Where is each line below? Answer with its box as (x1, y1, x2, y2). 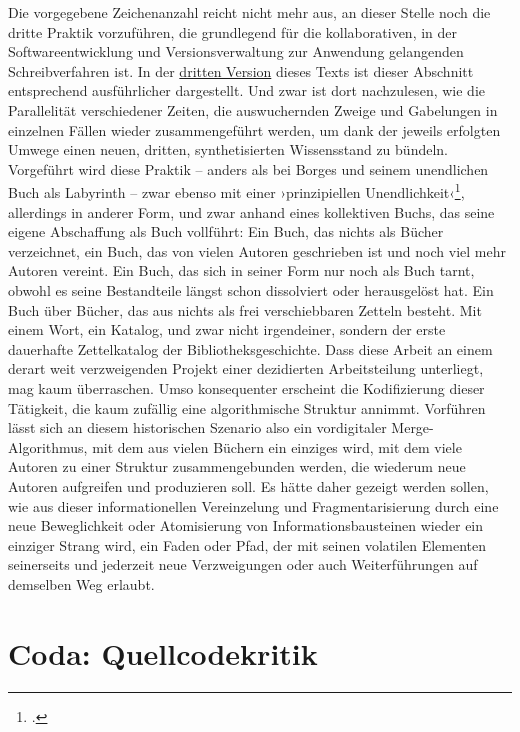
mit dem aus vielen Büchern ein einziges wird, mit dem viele (92, 436, 462, 457)
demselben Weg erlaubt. (8, 573, 155, 594)
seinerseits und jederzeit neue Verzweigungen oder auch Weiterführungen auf (8, 554, 478, 575)
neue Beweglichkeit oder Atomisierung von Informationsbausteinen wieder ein (8, 515, 484, 536)
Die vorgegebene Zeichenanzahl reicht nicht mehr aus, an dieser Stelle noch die (8, 2, 491, 22)
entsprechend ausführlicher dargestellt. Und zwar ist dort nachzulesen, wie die (8, 80, 486, 101)
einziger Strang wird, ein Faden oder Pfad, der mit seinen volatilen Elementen (8, 534, 487, 555)
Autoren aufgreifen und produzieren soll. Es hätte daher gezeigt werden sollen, (8, 475, 489, 496)
